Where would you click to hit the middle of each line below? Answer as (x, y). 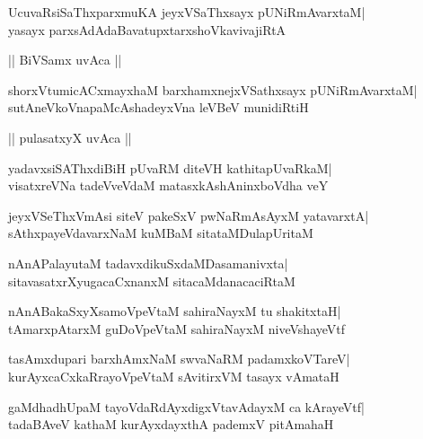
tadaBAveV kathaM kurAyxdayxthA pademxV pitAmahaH (171, 424)
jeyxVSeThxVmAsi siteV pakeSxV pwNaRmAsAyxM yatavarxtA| (189, 215)
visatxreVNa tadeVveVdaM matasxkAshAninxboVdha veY (168, 185)
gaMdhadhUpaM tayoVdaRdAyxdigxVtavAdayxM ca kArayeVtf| (186, 406)
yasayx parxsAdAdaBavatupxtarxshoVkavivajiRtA (147, 29)
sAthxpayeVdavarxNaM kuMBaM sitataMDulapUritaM (161, 233)
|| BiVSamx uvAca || (65, 60)
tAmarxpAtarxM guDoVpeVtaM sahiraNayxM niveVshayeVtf (177, 328)
